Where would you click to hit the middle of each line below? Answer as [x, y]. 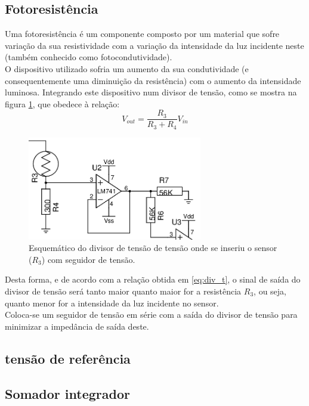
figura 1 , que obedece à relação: [62, 103]
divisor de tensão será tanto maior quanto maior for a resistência [123, 291]
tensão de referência [68, 358]
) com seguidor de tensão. [88, 259]
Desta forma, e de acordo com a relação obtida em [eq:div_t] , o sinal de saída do [153, 279]
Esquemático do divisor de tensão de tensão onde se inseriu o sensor [153, 248]
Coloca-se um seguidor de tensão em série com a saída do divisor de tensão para [151, 314]
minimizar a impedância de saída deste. [77, 326]
